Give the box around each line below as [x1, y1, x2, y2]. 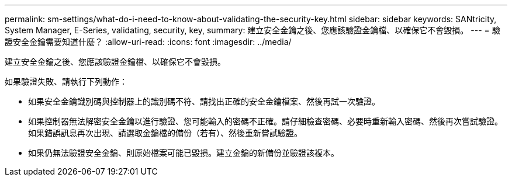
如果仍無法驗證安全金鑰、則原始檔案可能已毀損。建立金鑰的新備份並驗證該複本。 [28, 148, 339, 158]
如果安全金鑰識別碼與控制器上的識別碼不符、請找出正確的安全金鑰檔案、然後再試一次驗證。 [28, 96, 380, 106]
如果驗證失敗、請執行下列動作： [5, 76, 127, 86]
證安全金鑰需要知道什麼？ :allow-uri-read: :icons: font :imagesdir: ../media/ [5, 37, 292, 47]
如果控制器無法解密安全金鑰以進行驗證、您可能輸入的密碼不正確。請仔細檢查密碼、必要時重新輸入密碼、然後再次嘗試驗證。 [28, 116, 503, 126]
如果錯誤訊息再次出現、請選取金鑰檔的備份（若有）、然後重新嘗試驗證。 [28, 128, 302, 138]
